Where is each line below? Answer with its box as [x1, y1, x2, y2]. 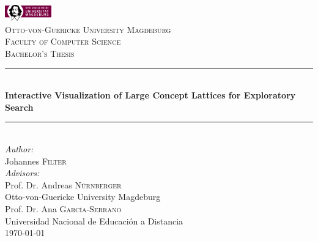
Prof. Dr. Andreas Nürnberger [5, 178, 122, 191]
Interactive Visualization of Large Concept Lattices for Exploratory [5, 89, 296, 102]
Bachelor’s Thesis [5, 47, 75, 60]
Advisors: [5, 166, 40, 179]
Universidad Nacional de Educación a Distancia [5, 214, 183, 227]
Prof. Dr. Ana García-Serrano [5, 202, 122, 215]
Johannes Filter [5, 154, 67, 167]
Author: [5, 143, 34, 155]
